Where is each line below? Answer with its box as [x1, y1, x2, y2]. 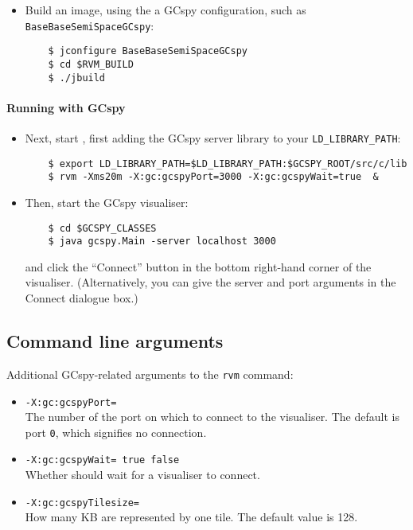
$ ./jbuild [48, 72, 106, 84]
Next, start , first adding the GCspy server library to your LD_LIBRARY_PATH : [25, 130, 401, 146]
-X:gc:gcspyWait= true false [25, 454, 180, 466]
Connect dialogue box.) [25, 290, 138, 306]
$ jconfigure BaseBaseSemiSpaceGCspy [48, 45, 247, 57]
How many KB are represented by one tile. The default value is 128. [25, 509, 358, 525]
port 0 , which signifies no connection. [25, 423, 207, 440]
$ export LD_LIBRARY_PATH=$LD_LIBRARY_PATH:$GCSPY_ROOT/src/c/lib [48, 158, 407, 170]
